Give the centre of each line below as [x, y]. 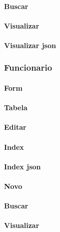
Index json [22, 166]
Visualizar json [30, 45]
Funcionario [28, 67]
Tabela [16, 107]
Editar [15, 127]
